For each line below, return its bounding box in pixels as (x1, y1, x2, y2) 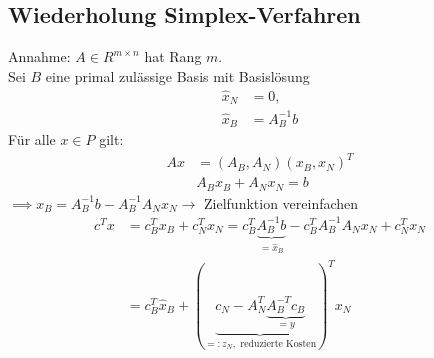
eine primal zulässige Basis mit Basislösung (45, 65, 310, 86)
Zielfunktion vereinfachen (204, 192, 359, 213)
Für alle (8, 129, 56, 150)
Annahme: (8, 46, 71, 67)
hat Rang (144, 46, 202, 67)
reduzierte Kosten (240, 338, 317, 349)
